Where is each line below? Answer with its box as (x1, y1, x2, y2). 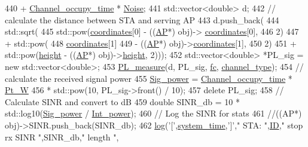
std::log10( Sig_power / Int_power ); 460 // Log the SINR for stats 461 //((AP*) (5, 107, 302, 120)
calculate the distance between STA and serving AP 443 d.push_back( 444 (5, 13, 279, 26)
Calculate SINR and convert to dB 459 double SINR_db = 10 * (5, 95, 240, 108)
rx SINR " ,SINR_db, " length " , (5, 130, 119, 143)
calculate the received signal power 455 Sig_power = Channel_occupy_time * (5, 72, 292, 84)
